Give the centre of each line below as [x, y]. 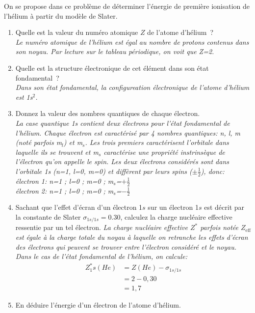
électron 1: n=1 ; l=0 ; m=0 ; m [64, 181]
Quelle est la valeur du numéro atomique [77, 32]
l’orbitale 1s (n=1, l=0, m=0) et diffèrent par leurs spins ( [104, 171]
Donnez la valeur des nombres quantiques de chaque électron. [108, 113]
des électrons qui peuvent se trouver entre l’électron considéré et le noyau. [126, 246]
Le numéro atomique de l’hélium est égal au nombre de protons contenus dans [132, 42]
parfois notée [219, 227]
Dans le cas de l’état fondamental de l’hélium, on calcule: [101, 256]
